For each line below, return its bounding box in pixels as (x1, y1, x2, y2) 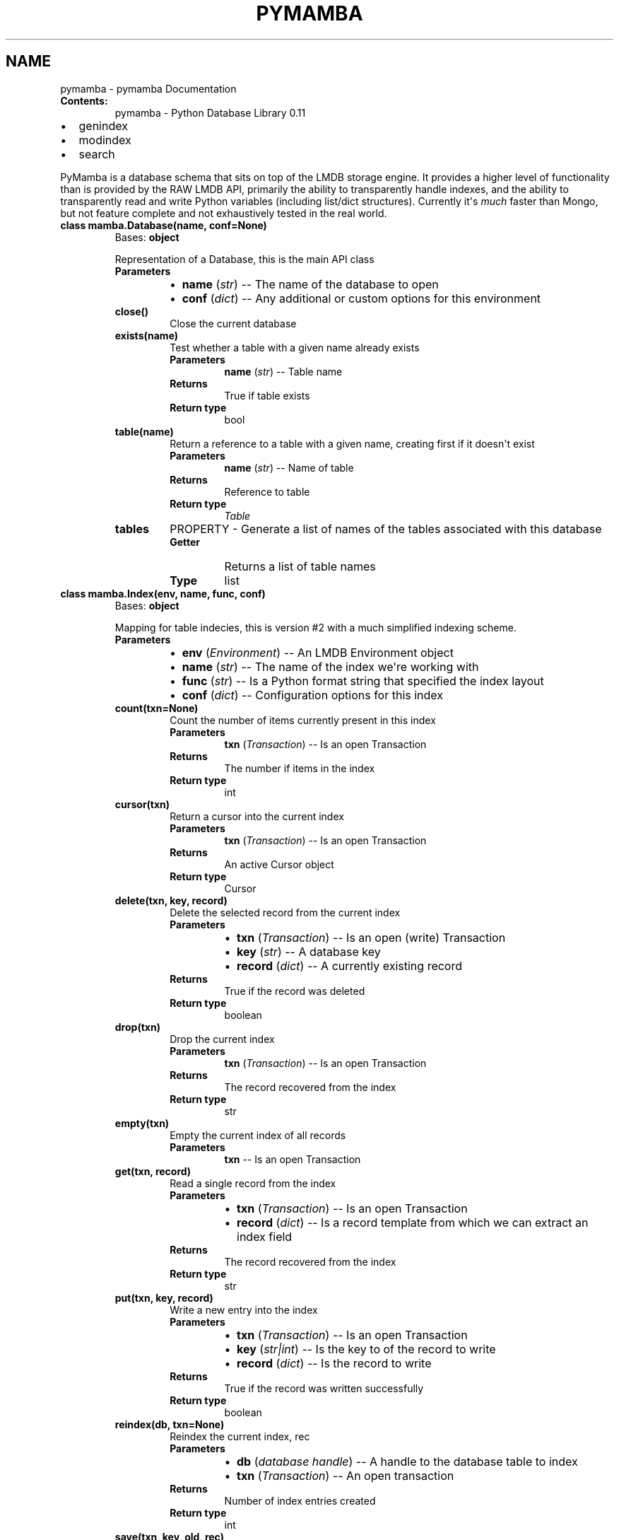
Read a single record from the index (170, 1177, 336, 1189)
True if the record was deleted (224, 984, 365, 997)
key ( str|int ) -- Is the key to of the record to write (237, 1341, 496, 1356)
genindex (78, 118, 128, 133)
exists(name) (114, 329, 179, 342)
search (78, 146, 115, 161)
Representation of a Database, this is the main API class (114, 252, 375, 265)
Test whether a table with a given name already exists (170, 341, 420, 354)
